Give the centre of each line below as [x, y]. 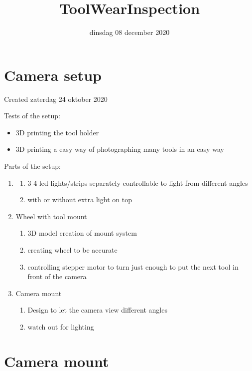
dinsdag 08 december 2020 [129, 32]
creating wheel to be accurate [72, 250]
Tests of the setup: [32, 116]
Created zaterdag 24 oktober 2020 [56, 99]
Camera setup [53, 75]
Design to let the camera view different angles [97, 310]
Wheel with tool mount [51, 216]
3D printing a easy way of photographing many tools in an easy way [120, 149]
